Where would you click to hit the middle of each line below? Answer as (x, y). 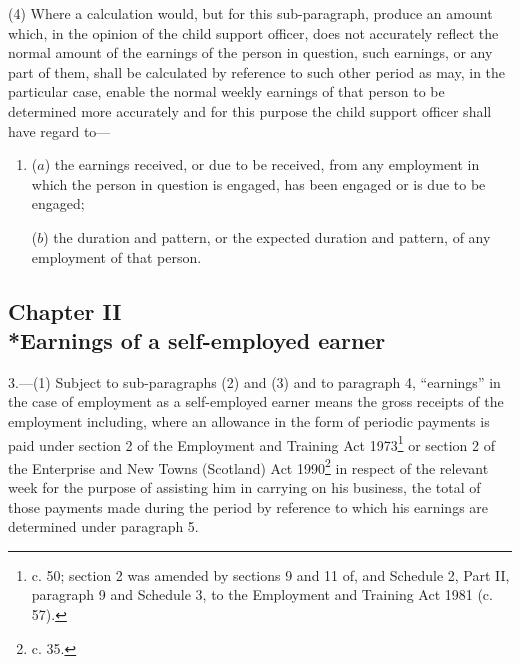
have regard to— (59, 130)
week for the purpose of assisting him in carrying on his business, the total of (244, 487)
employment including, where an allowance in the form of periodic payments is (249, 420)
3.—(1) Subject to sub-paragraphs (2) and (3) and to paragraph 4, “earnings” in (254, 381)
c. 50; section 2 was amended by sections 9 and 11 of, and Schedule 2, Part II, (270, 574)
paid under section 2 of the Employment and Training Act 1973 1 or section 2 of (251, 443)
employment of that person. (116, 256)
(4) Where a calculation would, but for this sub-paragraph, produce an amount (250, 13)
